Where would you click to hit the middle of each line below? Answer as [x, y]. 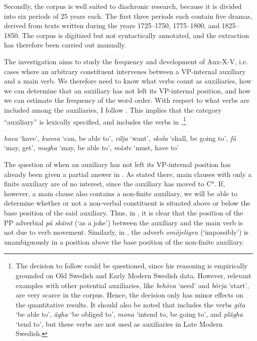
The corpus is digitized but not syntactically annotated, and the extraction [135, 35]
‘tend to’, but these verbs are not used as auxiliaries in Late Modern [119, 323]
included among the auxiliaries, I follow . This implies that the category [113, 109]
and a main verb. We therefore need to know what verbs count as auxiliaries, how [128, 81]
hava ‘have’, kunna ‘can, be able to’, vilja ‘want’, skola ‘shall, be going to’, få [120, 138]
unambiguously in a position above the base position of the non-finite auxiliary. [124, 241]
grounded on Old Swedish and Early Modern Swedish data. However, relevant [133, 275]
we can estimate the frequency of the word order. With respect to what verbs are [127, 100]
